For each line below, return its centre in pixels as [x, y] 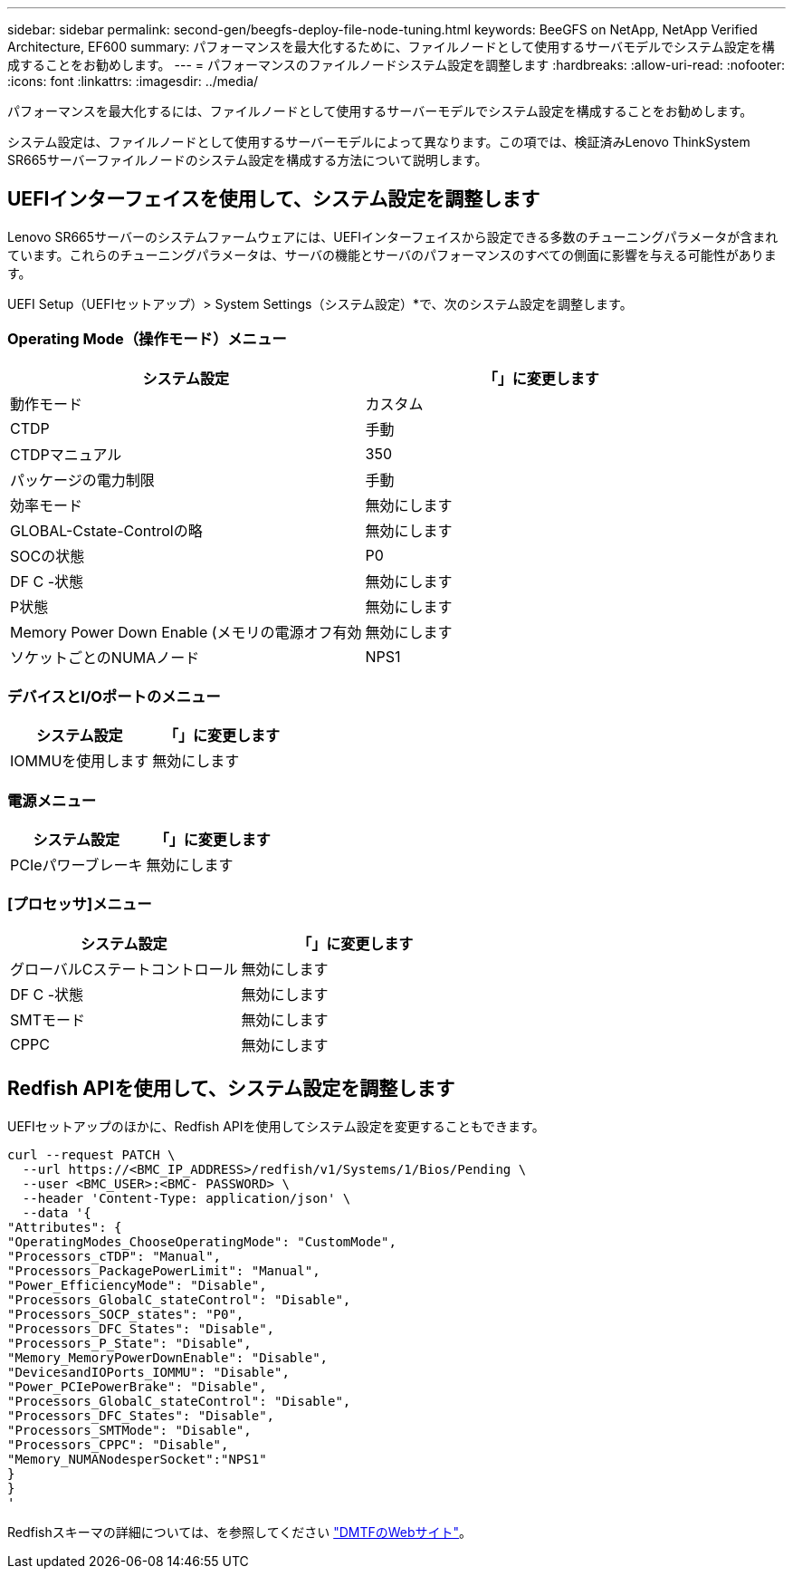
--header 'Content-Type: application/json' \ [186, 1198]
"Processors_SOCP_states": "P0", [126, 1314]
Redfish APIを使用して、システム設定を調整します [231, 1089]
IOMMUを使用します [80, 761]
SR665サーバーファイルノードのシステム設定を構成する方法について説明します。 [248, 160]
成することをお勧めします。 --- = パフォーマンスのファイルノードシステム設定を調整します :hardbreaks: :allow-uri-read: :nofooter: [396, 65]
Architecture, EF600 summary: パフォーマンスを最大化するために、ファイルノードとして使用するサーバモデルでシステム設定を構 [391, 47]
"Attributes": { [65, 1227]
